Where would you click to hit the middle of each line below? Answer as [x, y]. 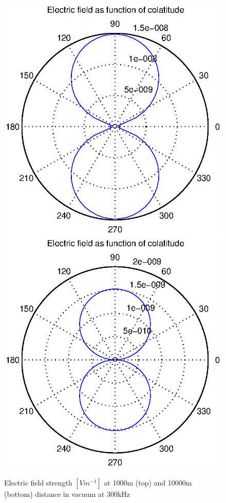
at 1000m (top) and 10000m [148, 483]
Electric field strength [38, 483]
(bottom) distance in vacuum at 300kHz [67, 494]
